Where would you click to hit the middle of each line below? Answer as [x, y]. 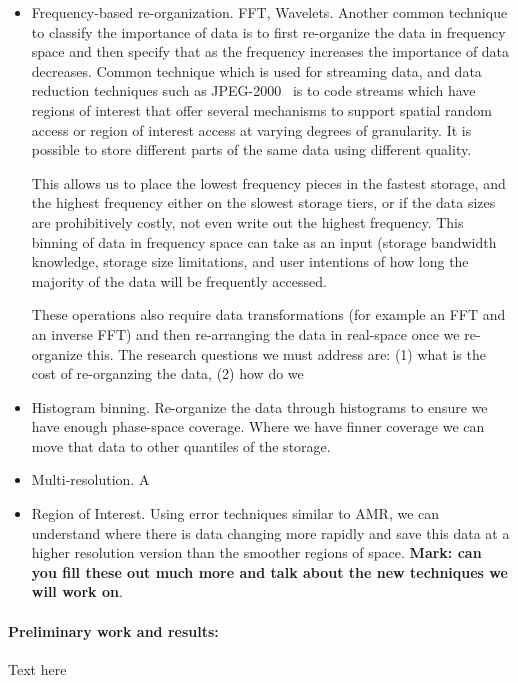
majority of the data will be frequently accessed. [179, 280]
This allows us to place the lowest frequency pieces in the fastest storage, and [268, 182]
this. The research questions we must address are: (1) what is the [286, 353]
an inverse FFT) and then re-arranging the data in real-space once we [245, 333]
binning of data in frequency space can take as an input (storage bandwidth [264, 241]
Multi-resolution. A [90, 479]
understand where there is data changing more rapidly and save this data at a [270, 532]
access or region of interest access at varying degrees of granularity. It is [251, 129]
